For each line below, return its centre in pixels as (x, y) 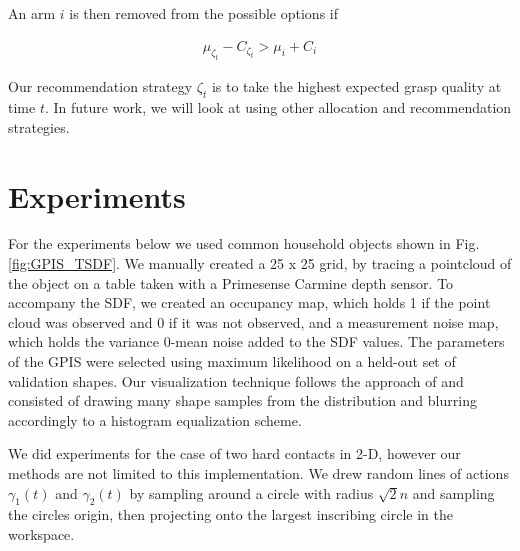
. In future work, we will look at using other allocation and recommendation (278, 107)
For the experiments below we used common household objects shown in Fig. (244, 243)
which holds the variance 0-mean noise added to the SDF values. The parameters (256, 341)
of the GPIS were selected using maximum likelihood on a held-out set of (232, 361)
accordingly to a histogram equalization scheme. (155, 419)
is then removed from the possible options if (203, 13)
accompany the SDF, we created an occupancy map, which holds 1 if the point (249, 302)
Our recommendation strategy (100, 86)
